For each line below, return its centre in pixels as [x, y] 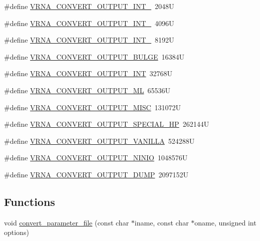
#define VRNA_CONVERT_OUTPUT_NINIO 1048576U [96, 158]
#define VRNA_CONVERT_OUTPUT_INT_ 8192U [89, 40]
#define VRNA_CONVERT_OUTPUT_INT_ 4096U [89, 23]
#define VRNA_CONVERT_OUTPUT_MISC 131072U [93, 107]
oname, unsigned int [225, 222]
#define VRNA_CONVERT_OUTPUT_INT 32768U [88, 73]
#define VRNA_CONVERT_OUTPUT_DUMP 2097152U [96, 174]
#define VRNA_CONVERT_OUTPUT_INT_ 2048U [89, 6]
